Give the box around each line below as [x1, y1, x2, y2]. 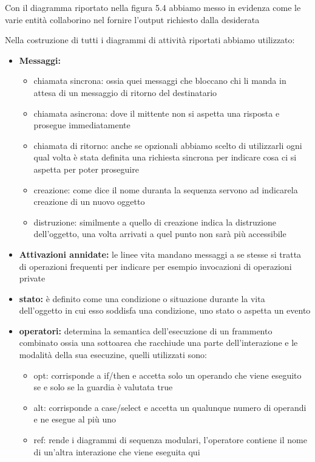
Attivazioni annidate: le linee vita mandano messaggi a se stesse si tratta [19, 247, 302, 260]
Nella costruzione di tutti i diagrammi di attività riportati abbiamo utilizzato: [5, 33, 295, 46]
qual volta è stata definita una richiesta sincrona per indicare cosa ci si [33, 151, 297, 164]
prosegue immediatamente [33, 119, 130, 131]
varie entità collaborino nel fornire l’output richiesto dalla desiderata [5, 13, 260, 26]
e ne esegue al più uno [33, 413, 116, 426]
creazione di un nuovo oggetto [33, 195, 145, 208]
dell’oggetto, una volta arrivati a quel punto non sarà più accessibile [33, 227, 286, 240]
